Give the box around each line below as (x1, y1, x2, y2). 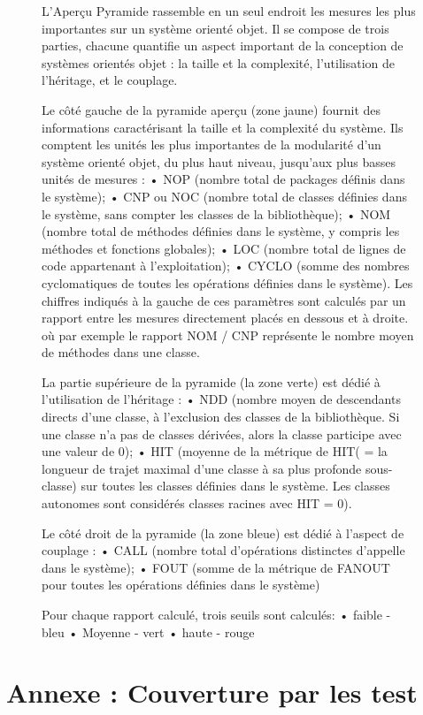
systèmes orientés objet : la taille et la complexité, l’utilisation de (42, 53, 395, 72)
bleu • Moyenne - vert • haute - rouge (42, 622, 255, 641)
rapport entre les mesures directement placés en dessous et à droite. (42, 308, 409, 327)
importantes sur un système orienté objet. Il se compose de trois (42, 19, 389, 37)
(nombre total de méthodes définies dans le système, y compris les (42, 222, 400, 240)
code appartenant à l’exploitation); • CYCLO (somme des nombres (42, 256, 410, 275)
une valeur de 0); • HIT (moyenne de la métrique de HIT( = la (42, 442, 388, 460)
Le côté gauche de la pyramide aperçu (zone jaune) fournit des (42, 100, 381, 118)
